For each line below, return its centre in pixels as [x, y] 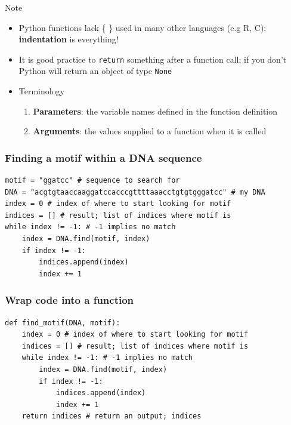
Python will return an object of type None [95, 71]
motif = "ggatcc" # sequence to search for [92, 181]
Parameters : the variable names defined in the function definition [155, 111]
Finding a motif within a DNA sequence [103, 157]
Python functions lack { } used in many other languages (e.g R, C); [143, 27]
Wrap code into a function [69, 300]
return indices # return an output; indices [112, 416]
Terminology [42, 91]
